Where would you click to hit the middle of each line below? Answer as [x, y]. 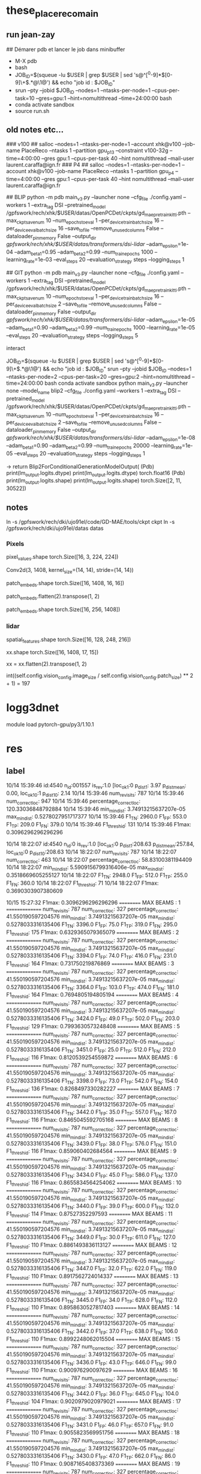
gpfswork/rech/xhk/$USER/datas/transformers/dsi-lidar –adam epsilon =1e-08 [101, 438]
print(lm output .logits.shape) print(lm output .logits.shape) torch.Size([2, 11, [94, 481]
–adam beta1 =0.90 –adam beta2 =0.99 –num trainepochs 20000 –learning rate [94, 446]
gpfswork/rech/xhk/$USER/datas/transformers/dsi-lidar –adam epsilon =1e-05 [101, 321]
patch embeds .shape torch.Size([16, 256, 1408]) [63, 610]
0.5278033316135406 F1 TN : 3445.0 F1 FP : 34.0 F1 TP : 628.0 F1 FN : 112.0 [92, 1300]
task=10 [25, 98]
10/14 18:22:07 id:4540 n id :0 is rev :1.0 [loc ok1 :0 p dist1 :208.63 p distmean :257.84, [100, 844]
